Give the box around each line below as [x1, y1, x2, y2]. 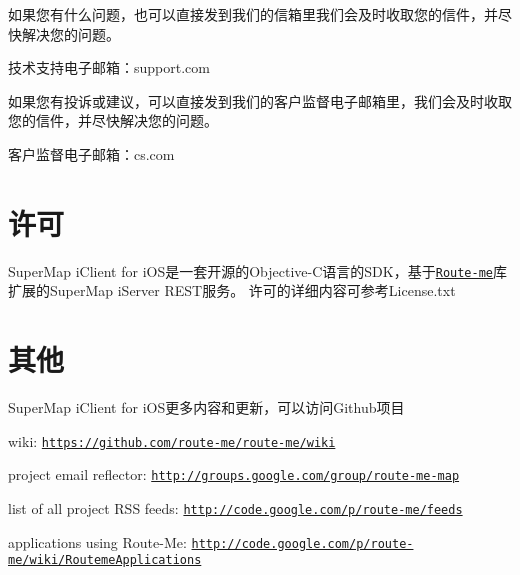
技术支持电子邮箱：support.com [8, 57, 210, 78]
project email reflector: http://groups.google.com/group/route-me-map [8, 464, 460, 485]
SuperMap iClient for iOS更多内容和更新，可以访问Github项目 [8, 397, 405, 418]
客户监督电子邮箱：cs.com [8, 143, 175, 164]
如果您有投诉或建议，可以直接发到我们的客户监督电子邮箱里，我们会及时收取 [8, 90, 512, 111]
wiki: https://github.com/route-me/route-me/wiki [8, 430, 336, 451]
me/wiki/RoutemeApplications [8, 553, 202, 568]
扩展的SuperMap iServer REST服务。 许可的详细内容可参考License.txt [8, 280, 456, 301]
